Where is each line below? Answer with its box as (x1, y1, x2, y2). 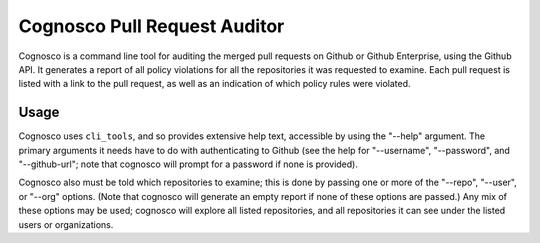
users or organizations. (18, 218, 114, 230)
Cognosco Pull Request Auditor (18, 15, 285, 37)
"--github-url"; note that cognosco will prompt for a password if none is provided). (18, 158, 359, 170)
